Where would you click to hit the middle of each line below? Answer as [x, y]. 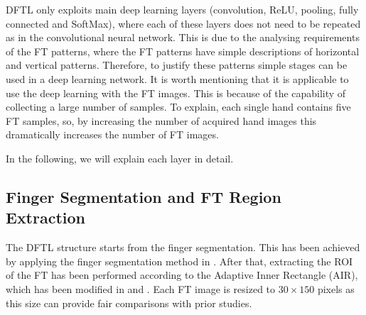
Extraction [46, 217]
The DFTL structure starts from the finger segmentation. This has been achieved [183, 247]
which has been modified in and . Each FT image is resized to [141, 288]
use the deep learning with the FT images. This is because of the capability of [176, 93]
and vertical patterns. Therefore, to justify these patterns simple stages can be [177, 65]
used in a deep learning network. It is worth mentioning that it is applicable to [177, 78]
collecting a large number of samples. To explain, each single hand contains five [178, 107]
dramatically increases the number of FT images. [112, 134]
